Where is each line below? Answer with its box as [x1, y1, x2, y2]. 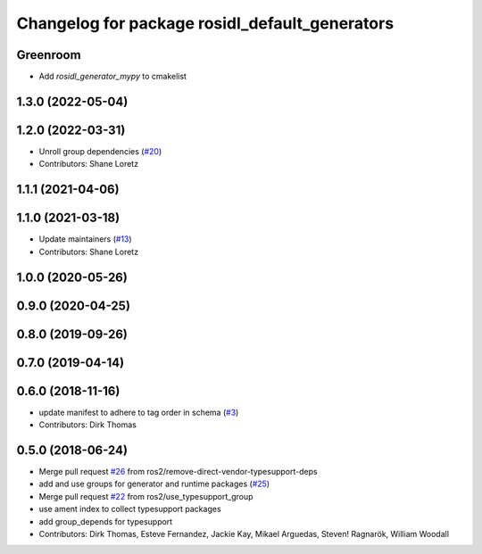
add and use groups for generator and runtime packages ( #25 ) [38, 478, 270, 490]
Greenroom [16, 47, 81, 62]
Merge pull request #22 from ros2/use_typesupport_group [38, 491, 253, 501]
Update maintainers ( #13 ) [38, 234, 133, 244]
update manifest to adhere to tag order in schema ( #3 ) [38, 407, 239, 418]
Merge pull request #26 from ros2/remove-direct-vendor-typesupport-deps [38, 466, 318, 476]
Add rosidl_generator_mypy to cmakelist [38, 71, 187, 82]
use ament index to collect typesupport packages [38, 504, 222, 515]
